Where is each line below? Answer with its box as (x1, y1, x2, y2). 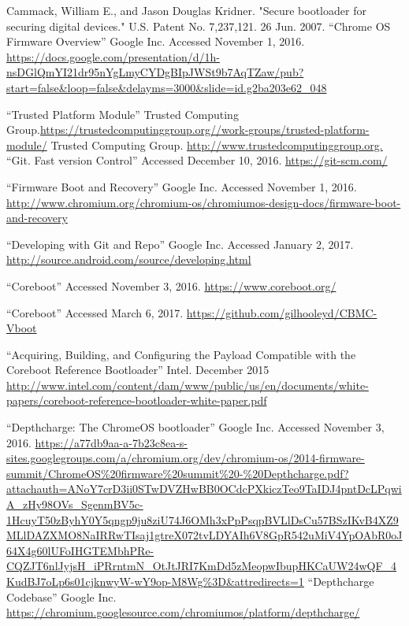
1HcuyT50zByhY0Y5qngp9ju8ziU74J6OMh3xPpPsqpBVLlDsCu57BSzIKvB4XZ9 (6, 511, 399, 528)
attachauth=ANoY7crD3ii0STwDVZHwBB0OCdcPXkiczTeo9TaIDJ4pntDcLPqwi (6, 480, 402, 497)
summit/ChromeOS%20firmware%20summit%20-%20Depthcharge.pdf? (6, 465, 349, 481)
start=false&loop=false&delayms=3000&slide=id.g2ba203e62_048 (6, 79, 327, 95)
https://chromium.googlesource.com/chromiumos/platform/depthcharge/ (6, 604, 360, 620)
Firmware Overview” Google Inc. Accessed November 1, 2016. (6, 33, 305, 50)
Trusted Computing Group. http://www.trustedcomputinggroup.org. (50, 136, 383, 153)
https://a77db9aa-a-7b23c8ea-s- (35, 434, 188, 450)
